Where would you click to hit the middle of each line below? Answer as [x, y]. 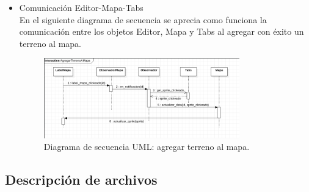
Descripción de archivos [81, 180]
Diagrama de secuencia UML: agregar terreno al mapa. [147, 147]
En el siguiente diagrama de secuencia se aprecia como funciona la [143, 19]
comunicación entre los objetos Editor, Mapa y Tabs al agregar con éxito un [162, 31]
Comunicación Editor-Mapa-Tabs [81, 7]
